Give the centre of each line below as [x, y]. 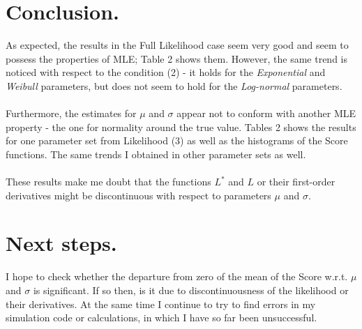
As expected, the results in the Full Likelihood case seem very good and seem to [177, 45]
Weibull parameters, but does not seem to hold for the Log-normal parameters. [174, 85]
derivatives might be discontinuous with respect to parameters [138, 195]
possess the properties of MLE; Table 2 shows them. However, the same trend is [176, 58]
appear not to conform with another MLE [266, 113]
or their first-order [296, 182]
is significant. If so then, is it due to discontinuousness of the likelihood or [191, 290]
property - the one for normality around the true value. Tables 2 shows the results [181, 127]
